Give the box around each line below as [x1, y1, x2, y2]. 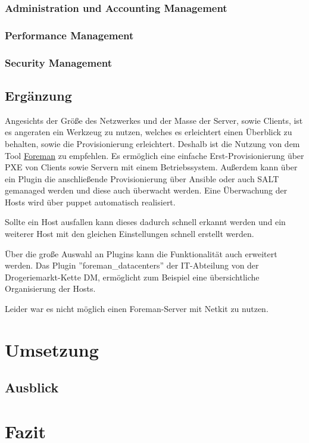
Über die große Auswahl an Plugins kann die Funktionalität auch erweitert [5, 247, 277, 260]
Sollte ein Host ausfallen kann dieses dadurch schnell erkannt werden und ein [5, 216, 286, 228]
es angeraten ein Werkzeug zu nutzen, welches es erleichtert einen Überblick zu [5, 126, 292, 138]
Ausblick [5, 378, 59, 397]
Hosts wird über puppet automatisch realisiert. [5, 195, 176, 208]
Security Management [5, 55, 113, 70]
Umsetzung [5, 337, 99, 361]
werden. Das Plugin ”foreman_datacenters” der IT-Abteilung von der [5, 259, 259, 272]
